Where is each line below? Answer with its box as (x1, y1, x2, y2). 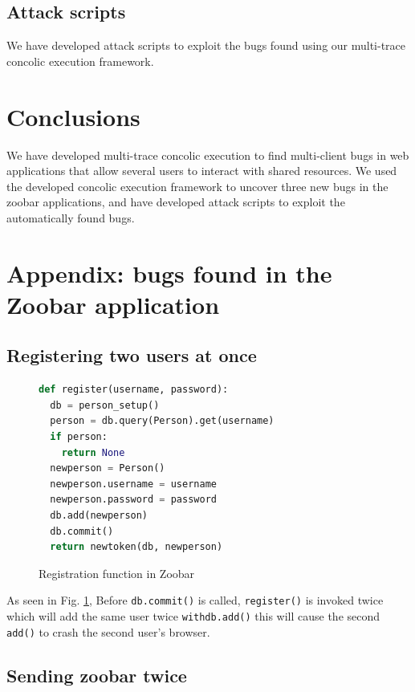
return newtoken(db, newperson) (50, 541, 223, 553)
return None (61, 446, 125, 458)
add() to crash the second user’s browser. (6, 623, 210, 640)
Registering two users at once (6, 343, 257, 368)
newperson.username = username (50, 478, 217, 490)
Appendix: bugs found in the (6, 256, 332, 289)
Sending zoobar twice (6, 662, 187, 687)
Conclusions (6, 100, 140, 132)
